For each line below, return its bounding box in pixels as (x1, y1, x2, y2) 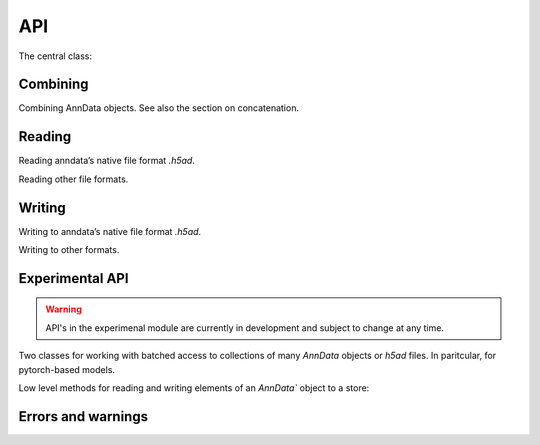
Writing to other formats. (18, 244, 120, 256)
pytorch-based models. (18, 363, 115, 375)
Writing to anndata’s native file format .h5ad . (18, 225, 202, 237)
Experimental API (18, 270, 129, 287)
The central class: (18, 50, 92, 62)
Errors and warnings (18, 408, 149, 425)
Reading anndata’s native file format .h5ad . (18, 155, 195, 167)
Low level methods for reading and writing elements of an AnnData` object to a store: (18, 382, 370, 394)
